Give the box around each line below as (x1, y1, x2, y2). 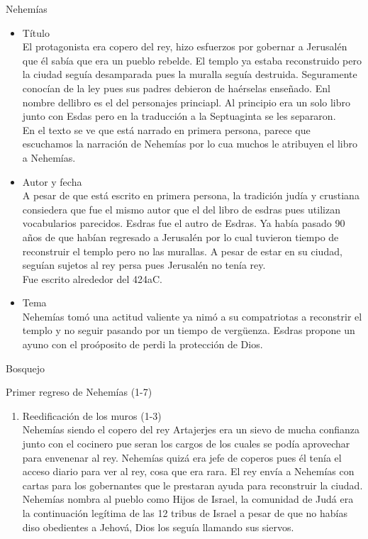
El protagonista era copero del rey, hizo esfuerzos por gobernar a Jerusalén (22, 39, 347, 54)
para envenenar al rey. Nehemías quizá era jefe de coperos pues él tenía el (22, 450, 342, 465)
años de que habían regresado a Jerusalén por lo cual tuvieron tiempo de (22, 229, 339, 244)
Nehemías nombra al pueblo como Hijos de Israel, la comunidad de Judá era (22, 491, 354, 506)
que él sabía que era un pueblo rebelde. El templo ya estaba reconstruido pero (22, 52, 362, 67)
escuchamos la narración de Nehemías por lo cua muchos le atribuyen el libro (22, 136, 357, 151)
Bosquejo (6, 360, 45, 375)
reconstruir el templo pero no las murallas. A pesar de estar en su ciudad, (22, 243, 342, 258)
